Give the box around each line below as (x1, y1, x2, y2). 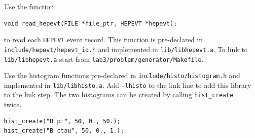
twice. (4, 99, 22, 110)
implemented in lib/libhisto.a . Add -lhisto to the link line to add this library (4, 80, 251, 90)
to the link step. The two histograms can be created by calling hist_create (4, 89, 233, 100)
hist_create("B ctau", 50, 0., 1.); (4, 127, 124, 135)
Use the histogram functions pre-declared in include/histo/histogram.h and (4, 70, 240, 81)
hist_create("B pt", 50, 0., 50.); (4, 117, 121, 125)
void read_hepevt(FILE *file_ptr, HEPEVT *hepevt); (4, 20, 177, 27)
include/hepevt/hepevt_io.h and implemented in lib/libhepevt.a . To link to (4, 44, 248, 54)
